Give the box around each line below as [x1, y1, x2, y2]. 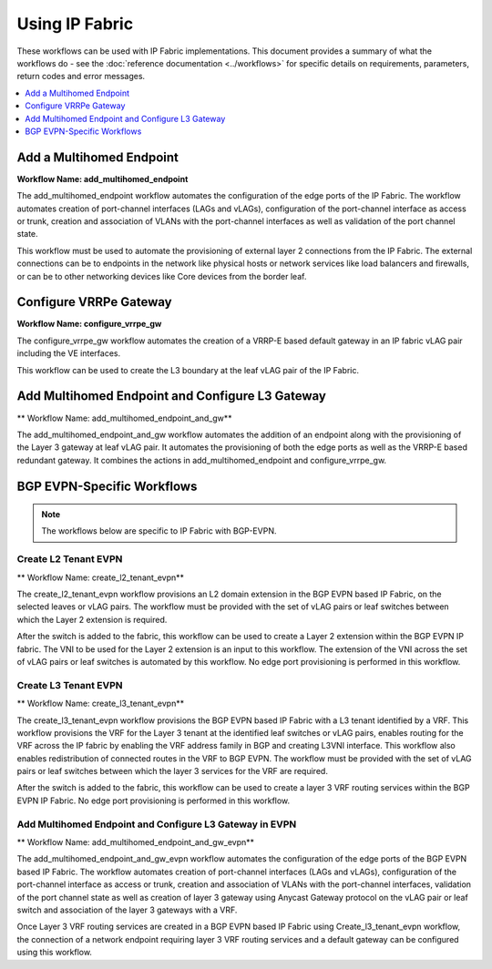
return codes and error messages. [16, 71, 146, 82]
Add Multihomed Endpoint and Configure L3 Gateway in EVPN [16, 818, 297, 831]
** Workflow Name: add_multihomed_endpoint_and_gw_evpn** [16, 836, 255, 847]
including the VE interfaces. [16, 348, 121, 359]
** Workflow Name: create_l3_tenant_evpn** [16, 698, 185, 709]
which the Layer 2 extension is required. [16, 614, 168, 625]
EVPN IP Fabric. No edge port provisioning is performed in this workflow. [16, 795, 291, 806]
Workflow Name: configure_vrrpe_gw [16, 319, 162, 330]
